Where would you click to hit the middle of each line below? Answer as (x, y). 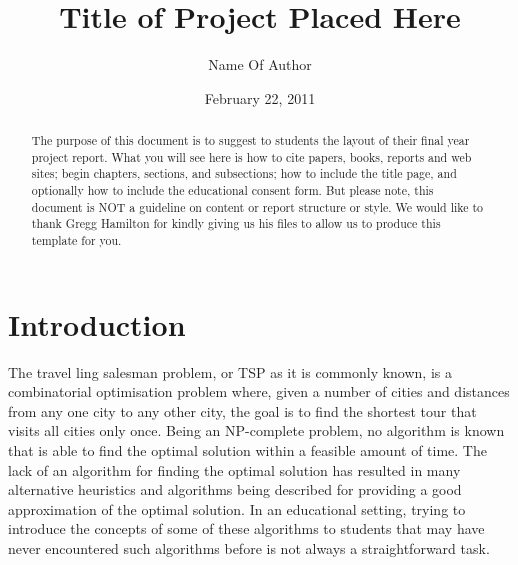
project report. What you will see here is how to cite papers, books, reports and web (251, 156)
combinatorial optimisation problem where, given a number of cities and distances (259, 391)
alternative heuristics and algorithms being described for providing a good (235, 489)
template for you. (76, 240)
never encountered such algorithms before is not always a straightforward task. (249, 547)
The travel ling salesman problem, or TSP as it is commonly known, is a (230, 371)
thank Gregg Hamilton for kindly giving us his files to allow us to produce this (236, 223)
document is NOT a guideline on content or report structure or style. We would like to (257, 206)
